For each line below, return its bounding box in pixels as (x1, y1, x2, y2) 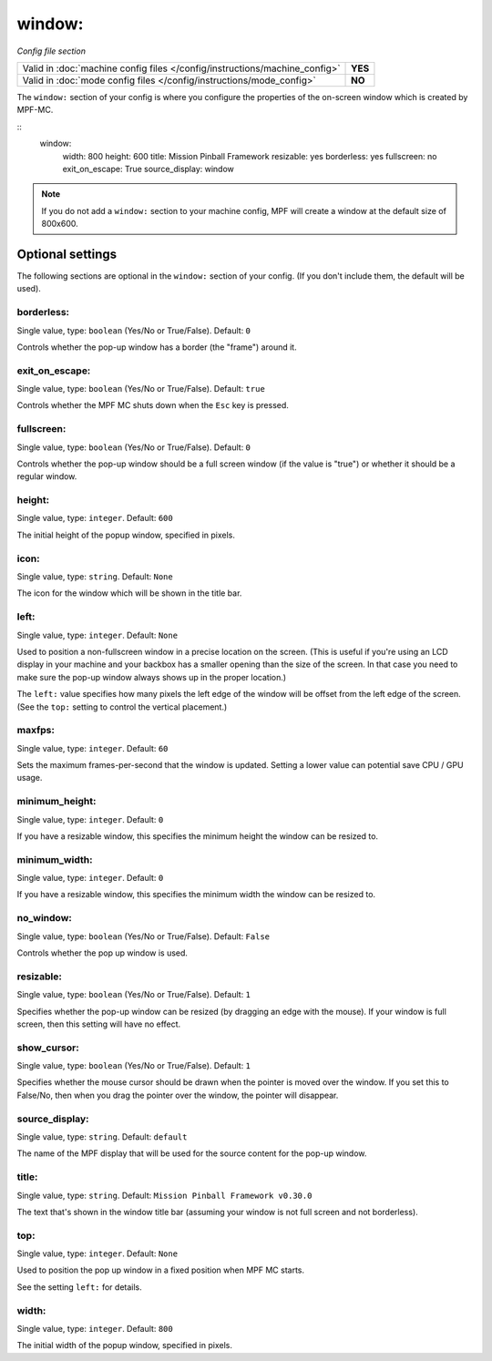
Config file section (16, 46, 87, 56)
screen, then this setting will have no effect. (16, 1018, 181, 1029)
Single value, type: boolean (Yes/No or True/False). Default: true (16, 384, 266, 394)
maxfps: (16, 724, 55, 737)
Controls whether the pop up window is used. (16, 947, 189, 958)
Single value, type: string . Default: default (16, 1131, 188, 1142)
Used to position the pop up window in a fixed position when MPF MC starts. (16, 1264, 305, 1275)
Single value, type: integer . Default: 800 (16, 1323, 173, 1334)
